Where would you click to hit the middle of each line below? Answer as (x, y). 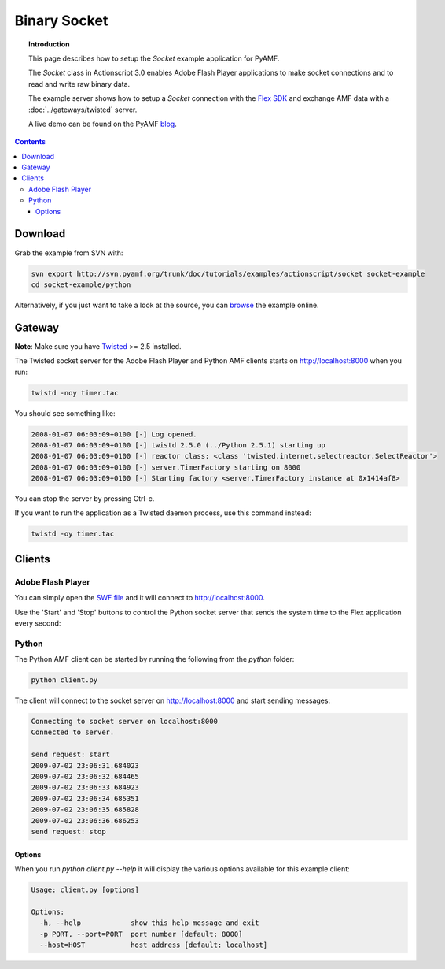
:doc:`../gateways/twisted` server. (83, 110)
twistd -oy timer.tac (73, 534)
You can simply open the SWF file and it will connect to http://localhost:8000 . (140, 598)
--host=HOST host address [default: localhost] (154, 945)
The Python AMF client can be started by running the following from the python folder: (154, 659)
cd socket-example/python (81, 284)
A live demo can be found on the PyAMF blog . (103, 124)
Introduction (49, 44)
